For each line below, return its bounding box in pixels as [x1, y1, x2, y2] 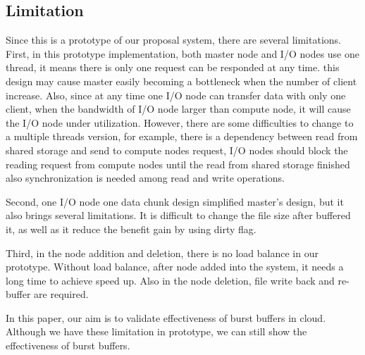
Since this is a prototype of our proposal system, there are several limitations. [6, 32, 341, 47]
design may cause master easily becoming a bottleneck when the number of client [6, 73, 357, 88]
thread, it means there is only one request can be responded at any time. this [6, 60, 340, 75]
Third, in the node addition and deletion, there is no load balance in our [6, 245, 318, 260]
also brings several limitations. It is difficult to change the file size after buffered [6, 208, 351, 223]
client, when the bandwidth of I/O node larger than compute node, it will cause [6, 101, 351, 116]
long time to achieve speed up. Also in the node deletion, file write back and [6, 273, 335, 287]
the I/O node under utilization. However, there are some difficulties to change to [6, 115, 354, 130]
